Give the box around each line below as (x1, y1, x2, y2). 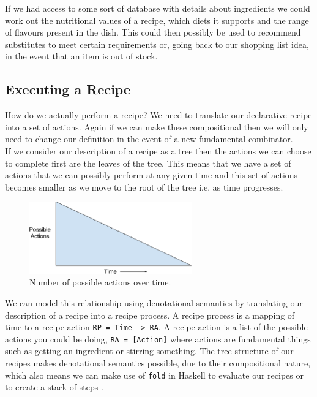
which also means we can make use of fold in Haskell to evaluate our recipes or (5, 368, 304, 381)
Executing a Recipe (5, 80, 131, 99)
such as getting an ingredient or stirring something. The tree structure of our (5, 344, 294, 357)
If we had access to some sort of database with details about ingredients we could (5, 2, 310, 14)
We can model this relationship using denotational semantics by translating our (5, 296, 303, 309)
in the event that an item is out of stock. (5, 50, 158, 62)
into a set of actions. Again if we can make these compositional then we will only (5, 120, 308, 133)
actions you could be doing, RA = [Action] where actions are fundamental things (5, 332, 311, 345)
